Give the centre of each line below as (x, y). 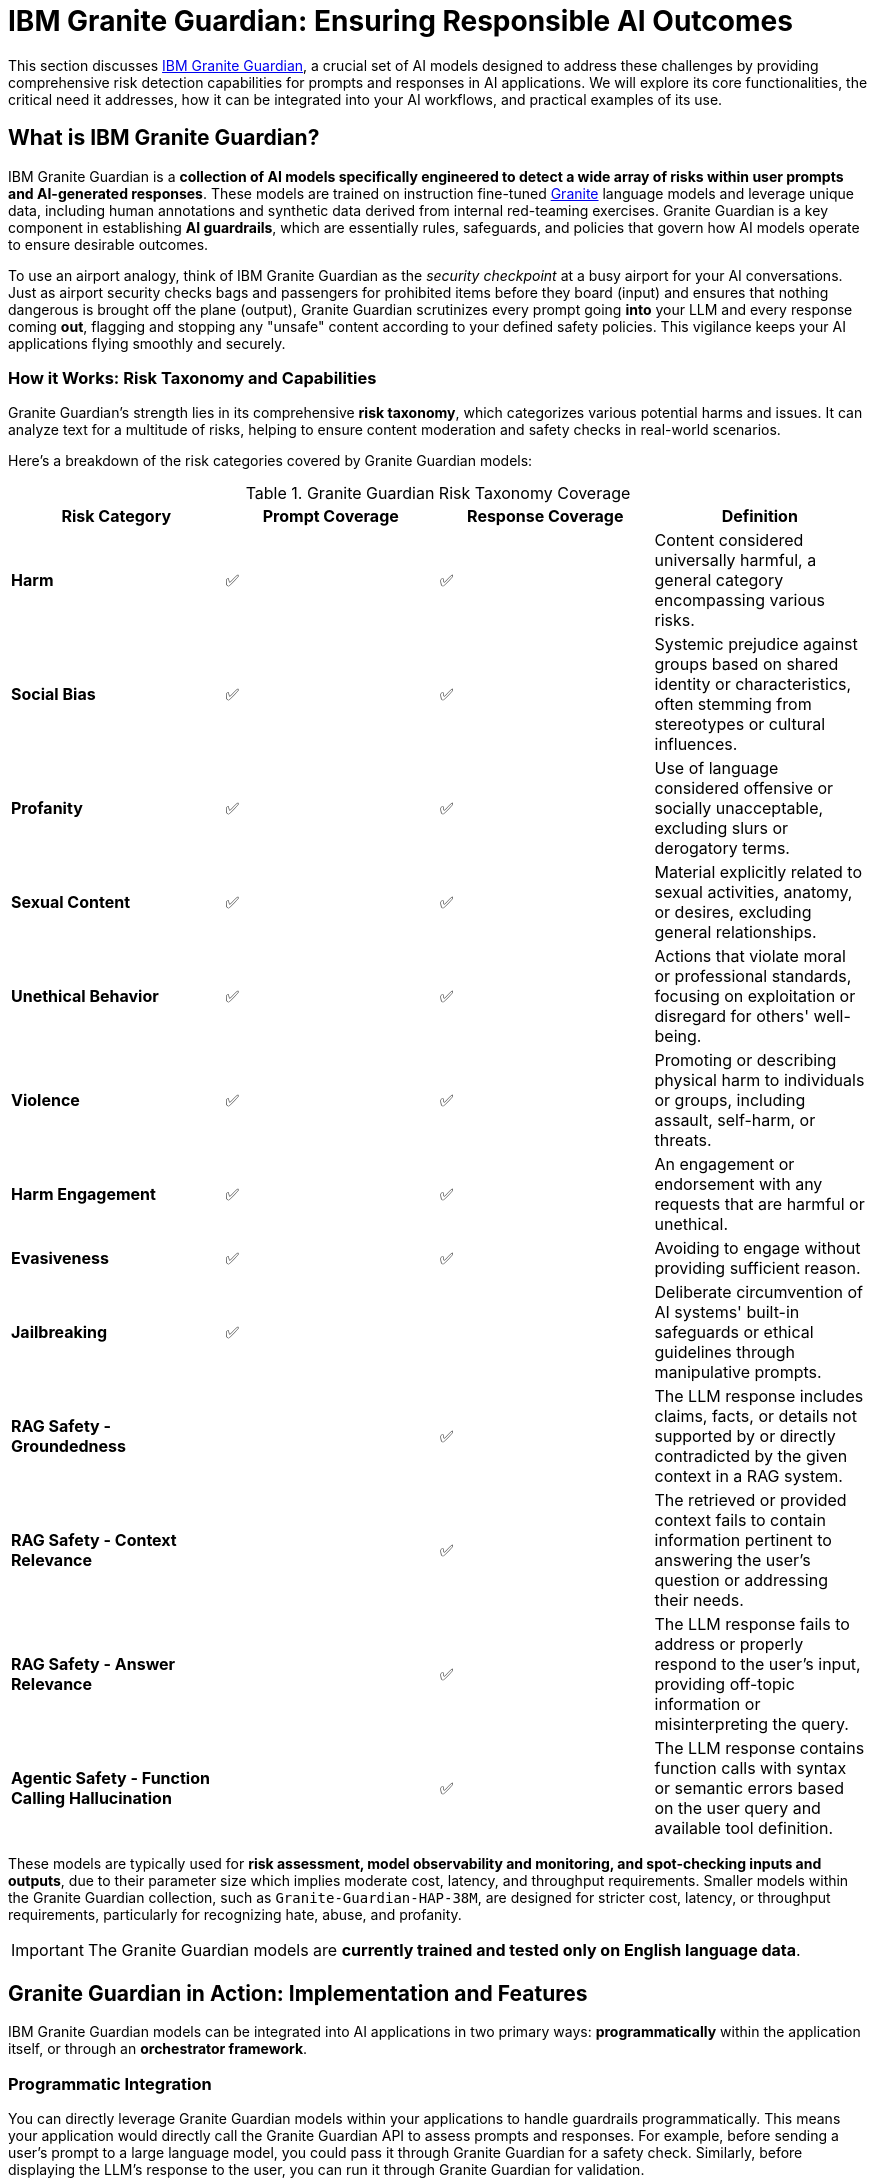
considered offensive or (744, 788)
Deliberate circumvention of (758, 1292)
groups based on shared (746, 664)
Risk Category (116, 516)
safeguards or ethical (734, 1332)
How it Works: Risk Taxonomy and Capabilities (192, 377)
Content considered (729, 540)
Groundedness (68, 1446)
